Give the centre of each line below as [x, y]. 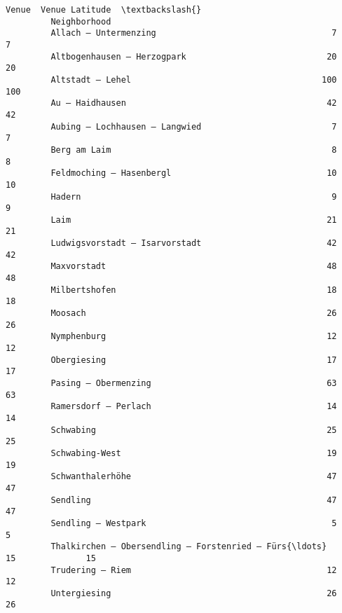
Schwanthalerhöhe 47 [194, 477]
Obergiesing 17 [194, 360]
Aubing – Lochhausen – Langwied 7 [194, 126]
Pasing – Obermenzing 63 [194, 383]
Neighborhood [81, 21]
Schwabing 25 [194, 430]
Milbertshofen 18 [194, 290]
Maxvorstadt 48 [194, 267]
